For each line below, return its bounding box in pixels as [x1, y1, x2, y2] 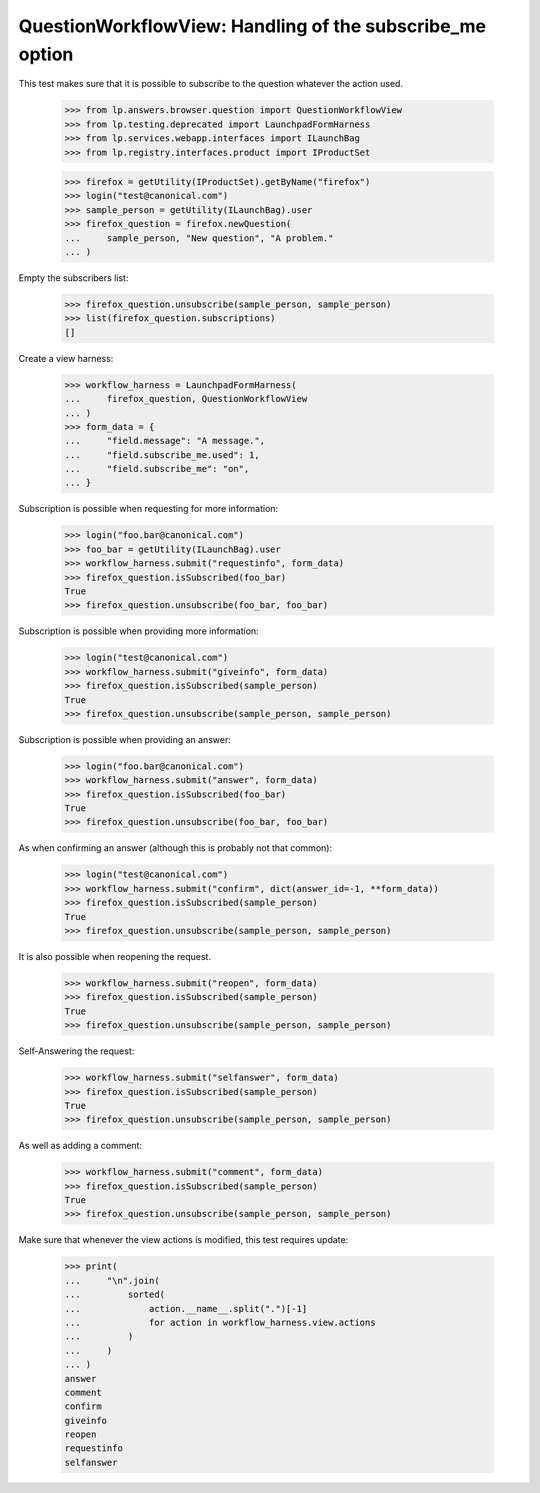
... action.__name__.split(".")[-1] [64, 1303, 308, 1314]
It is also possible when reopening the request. [18, 950, 212, 962]
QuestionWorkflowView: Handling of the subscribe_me [18, 15, 487, 37]
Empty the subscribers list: [18, 272, 129, 284]
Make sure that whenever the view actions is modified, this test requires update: [18, 1234, 349, 1246]
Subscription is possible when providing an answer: [18, 733, 232, 745]
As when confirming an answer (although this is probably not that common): [18, 842, 333, 854]
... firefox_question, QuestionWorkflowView [64, 393, 308, 405]
